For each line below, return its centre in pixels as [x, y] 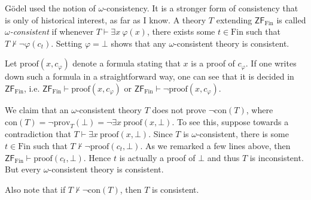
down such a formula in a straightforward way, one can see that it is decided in [150, 76]
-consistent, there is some [243, 134]
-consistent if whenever [52, 31]
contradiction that [38, 134]
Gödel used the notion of [50, 8]
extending [234, 19]
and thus [223, 157]
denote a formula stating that [126, 63]
